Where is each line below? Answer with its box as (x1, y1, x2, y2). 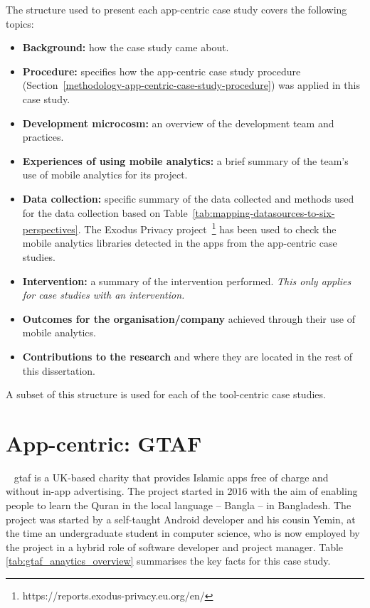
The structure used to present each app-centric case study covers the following (6, 2, 347, 16)
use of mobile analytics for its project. (22, 167, 188, 182)
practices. (22, 129, 64, 144)
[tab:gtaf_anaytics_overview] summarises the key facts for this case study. (6, 553, 331, 568)
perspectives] (22, 221, 78, 236)
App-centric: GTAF (6, 428, 202, 457)
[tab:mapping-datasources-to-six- (192, 205, 335, 220)
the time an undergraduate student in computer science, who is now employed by (6, 526, 360, 540)
